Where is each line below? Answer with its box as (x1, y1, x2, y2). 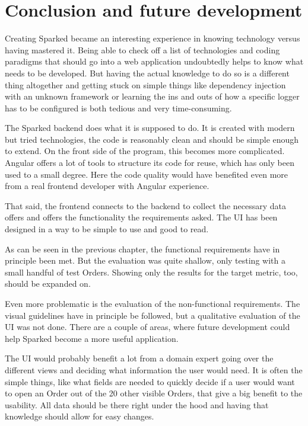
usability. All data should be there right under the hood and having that (5, 398, 269, 411)
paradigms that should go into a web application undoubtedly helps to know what (5, 55, 304, 68)
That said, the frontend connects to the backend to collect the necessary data (5, 199, 287, 212)
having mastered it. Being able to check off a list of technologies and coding (5, 43, 280, 56)
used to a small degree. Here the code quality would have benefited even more (5, 168, 288, 180)
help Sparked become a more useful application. (5, 332, 179, 344)
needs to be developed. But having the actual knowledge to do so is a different (5, 66, 290, 79)
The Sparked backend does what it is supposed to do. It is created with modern (5, 121, 295, 134)
